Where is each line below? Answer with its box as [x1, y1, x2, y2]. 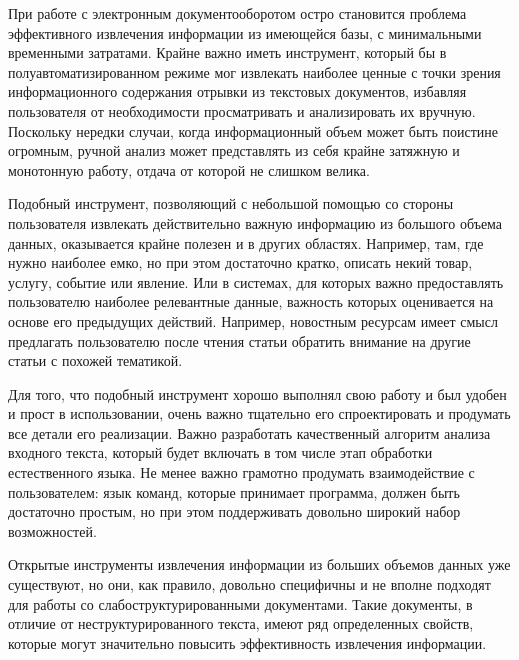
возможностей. [8, 520, 97, 541]
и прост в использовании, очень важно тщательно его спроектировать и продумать [8, 403, 511, 424]
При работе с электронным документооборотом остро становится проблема [8, 3, 467, 23]
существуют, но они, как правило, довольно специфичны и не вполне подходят [8, 574, 491, 595]
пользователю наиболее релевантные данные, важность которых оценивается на [8, 291, 494, 312]
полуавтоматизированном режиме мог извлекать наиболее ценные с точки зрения [8, 61, 501, 82]
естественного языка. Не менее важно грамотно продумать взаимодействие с [8, 462, 475, 483]
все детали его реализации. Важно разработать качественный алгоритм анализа [8, 422, 491, 443]
